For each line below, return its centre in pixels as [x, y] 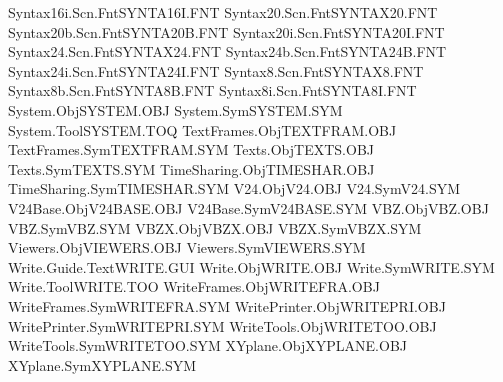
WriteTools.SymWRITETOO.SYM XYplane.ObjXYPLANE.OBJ [208, 345]
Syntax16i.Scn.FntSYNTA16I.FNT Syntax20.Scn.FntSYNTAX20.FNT [223, 12]
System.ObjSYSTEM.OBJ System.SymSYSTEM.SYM [175, 109]
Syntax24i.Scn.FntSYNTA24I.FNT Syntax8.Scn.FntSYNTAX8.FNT [216, 70]
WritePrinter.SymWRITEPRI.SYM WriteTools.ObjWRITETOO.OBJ [222, 325]
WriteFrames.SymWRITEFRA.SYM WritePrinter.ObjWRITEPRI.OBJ [227, 305]
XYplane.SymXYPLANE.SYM [102, 364]
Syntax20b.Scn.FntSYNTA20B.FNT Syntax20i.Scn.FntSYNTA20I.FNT [226, 31]
